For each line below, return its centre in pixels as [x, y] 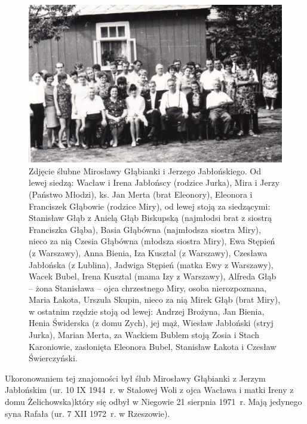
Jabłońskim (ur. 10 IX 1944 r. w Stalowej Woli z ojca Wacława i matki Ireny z [149, 390]
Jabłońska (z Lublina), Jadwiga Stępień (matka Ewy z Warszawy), [151, 264]
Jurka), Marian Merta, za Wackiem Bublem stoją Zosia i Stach [144, 335]
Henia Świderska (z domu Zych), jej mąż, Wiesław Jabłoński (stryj [151, 323]
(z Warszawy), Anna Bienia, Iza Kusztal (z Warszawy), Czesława [148, 252]
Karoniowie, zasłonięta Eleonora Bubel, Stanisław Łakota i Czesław [153, 346]
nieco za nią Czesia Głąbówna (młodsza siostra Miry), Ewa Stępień [152, 241]
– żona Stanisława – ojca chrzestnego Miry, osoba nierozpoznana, [148, 288]
